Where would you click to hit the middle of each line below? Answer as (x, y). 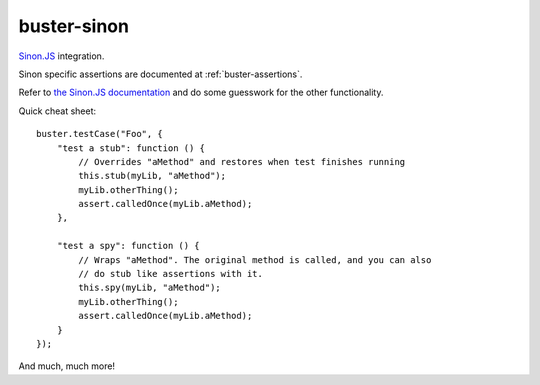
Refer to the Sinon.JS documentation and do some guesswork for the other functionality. (201, 92)
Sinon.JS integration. (61, 56)
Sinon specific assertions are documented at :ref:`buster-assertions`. (160, 74)
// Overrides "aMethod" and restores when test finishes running (242, 161)
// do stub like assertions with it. (171, 274)
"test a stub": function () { (130, 148)
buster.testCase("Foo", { (100, 134)
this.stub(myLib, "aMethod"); (152, 176)
